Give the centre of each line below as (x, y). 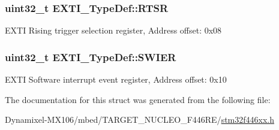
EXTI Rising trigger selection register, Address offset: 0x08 (113, 30)
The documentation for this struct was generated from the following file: (138, 99)
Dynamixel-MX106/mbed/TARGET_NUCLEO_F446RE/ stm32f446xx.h (139, 120)
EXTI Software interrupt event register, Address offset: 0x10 (116, 79)
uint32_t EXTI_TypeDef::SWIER (91, 57)
